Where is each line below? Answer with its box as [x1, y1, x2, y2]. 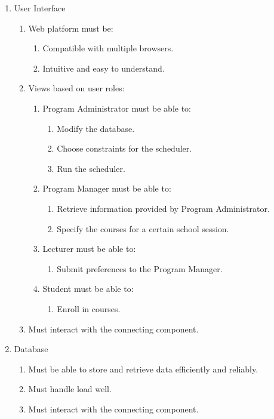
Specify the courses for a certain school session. [57, 222, 229, 235]
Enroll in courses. [57, 302, 121, 315]
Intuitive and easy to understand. [42, 61, 165, 74]
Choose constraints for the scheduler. [57, 142, 192, 155]
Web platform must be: [28, 21, 113, 34]
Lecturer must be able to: [42, 242, 136, 255]
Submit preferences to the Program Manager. [57, 262, 223, 275]
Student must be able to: [42, 282, 134, 295]
